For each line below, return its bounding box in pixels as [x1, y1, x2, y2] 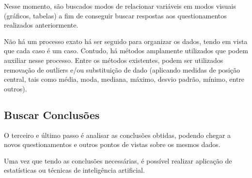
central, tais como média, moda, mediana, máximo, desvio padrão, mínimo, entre [4, 74, 245, 84]
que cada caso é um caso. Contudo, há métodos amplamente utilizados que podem [4, 45, 248, 56]
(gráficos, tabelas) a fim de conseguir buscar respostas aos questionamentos [4, 10, 227, 20]
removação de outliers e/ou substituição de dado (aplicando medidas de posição [4, 64, 240, 74]
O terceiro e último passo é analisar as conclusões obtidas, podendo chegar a [4, 130, 231, 140]
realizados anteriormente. [4, 20, 79, 30]
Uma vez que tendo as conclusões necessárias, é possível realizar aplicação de [4, 155, 232, 165]
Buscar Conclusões [4, 107, 100, 122]
